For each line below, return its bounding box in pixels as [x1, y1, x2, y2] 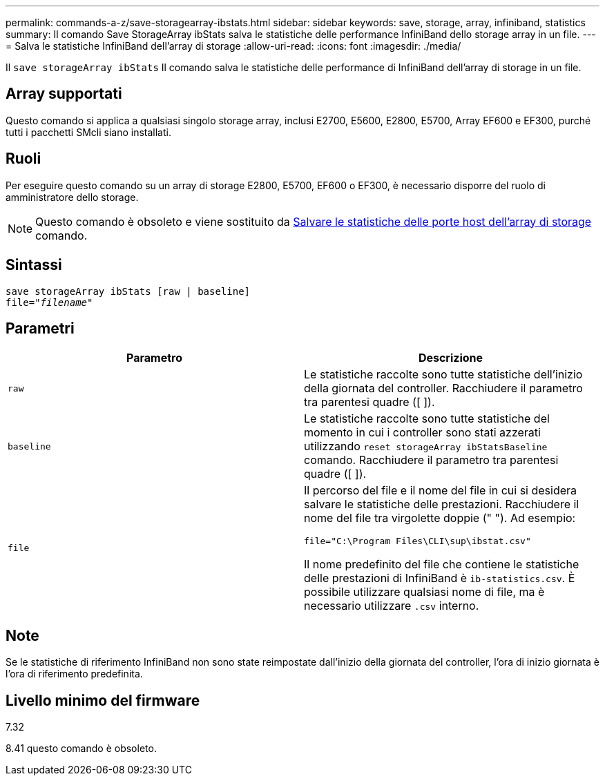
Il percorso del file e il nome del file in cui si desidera [304, 483, 577, 498]
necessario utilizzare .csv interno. [304, 599, 479, 613]
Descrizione [418, 351, 483, 365]
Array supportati [6, 85, 122, 103]
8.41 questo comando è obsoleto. [6, 742, 157, 755]
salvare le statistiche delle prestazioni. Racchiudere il [304, 497, 579, 512]
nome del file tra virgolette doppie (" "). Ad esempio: [304, 511, 576, 526]
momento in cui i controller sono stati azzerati [304, 425, 541, 440]
